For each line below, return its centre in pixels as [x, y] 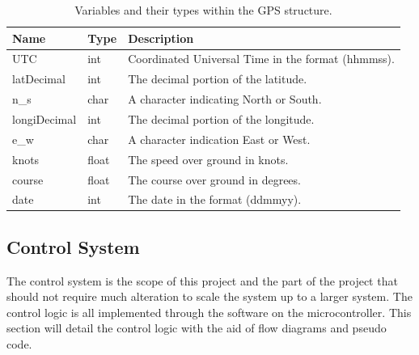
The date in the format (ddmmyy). [215, 199]
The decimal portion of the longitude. [221, 118]
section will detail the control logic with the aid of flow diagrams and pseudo [197, 328]
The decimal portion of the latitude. [218, 79]
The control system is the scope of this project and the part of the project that [202, 280]
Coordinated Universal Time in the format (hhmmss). [261, 59]
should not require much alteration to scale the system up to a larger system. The [209, 296]
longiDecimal [44, 118]
